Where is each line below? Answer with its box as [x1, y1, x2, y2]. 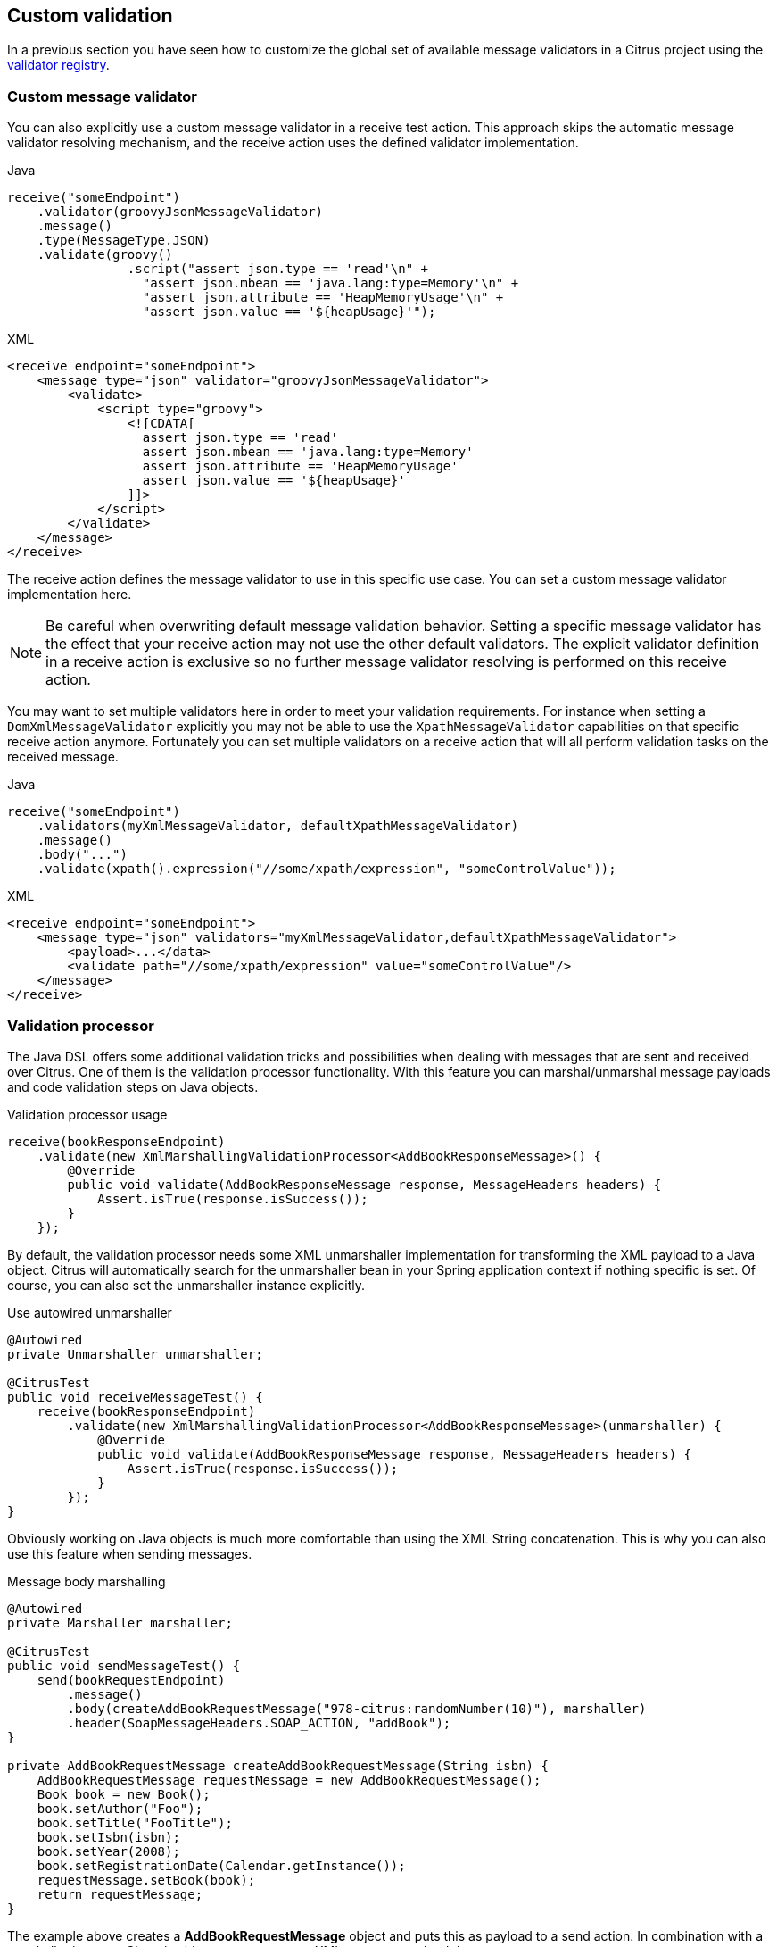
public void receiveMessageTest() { [7, 1389, 263, 1404]
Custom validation [7, 4, 173, 27]
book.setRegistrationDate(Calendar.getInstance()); [37, 1858, 406, 1873]
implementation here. [7, 587, 132, 603]
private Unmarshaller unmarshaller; [7, 1346, 263, 1361]
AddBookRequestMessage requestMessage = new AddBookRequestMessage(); [37, 1772, 541, 1787]
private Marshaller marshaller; [7, 1615, 233, 1630]
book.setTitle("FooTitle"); [37, 1815, 233, 1830]
